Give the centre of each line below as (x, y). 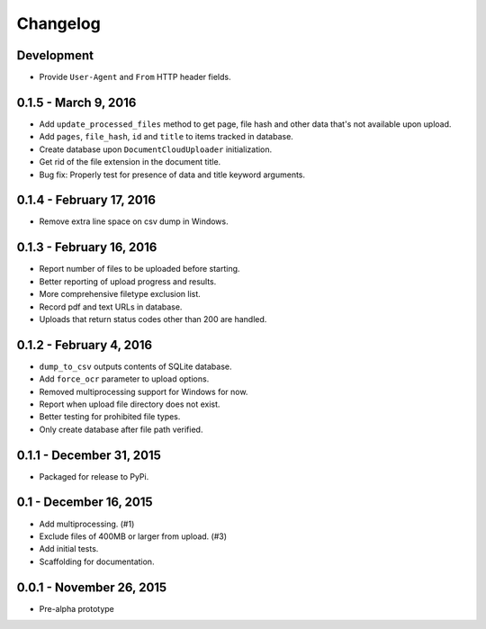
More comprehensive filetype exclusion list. (120, 294)
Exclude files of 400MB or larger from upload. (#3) (133, 536)
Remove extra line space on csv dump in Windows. (134, 221)
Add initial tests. (69, 549)
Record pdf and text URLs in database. (111, 307)
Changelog (58, 23)
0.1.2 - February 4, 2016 (85, 345)
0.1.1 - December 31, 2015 (89, 455)
